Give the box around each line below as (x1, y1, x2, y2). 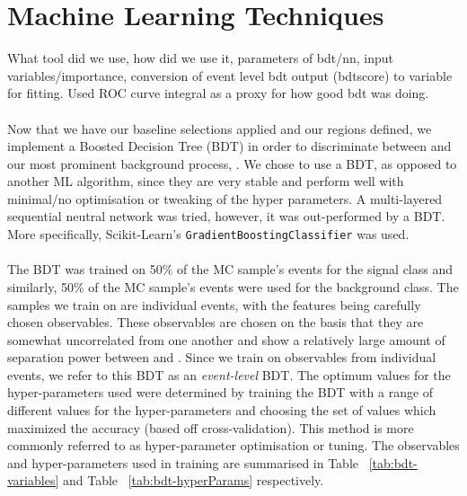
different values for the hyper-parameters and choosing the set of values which (7, 401, 436, 420)
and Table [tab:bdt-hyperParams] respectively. (62, 471, 324, 490)
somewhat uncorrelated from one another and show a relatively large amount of (7, 330, 445, 349)
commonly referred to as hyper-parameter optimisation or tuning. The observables (7, 436, 460, 455)
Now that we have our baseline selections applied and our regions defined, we (7, 119, 432, 137)
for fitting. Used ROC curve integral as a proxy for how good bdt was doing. (7, 84, 429, 102)
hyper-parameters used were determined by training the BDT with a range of (7, 383, 434, 402)
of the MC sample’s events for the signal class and (177, 260, 454, 279)
